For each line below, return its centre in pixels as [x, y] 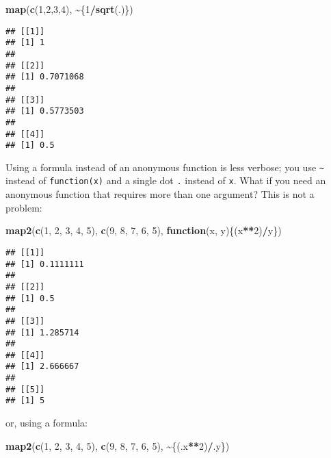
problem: [24, 207]
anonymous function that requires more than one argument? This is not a [160, 194]
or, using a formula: [47, 423]
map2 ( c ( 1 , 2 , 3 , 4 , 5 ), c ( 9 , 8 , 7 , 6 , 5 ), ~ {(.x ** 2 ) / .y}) [118, 445]
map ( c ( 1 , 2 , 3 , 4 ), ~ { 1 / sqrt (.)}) [69, 9]
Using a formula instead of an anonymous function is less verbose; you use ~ [165, 167]
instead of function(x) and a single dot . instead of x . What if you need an [166, 180]
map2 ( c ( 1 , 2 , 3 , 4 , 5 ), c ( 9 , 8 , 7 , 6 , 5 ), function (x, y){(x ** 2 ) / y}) [144, 230]
